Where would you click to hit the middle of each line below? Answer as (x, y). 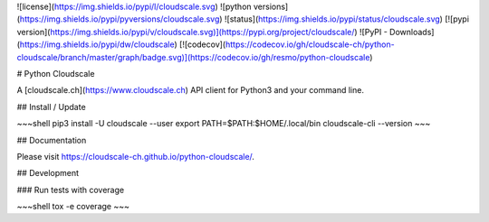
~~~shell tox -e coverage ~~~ (73, 207)
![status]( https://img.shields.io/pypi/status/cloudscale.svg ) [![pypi (347, 19)
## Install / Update (51, 106)
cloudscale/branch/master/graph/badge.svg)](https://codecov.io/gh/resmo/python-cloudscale (193, 57)
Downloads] (412, 32)
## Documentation (52, 140)
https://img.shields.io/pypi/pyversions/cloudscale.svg (120, 19)
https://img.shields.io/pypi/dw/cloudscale (97, 44)
